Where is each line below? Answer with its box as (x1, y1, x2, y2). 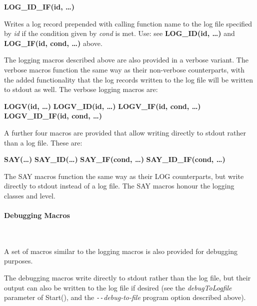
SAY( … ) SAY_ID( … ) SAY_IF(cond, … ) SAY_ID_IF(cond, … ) (4, 154, 225, 164)
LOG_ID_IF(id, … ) (4, 1, 74, 11)
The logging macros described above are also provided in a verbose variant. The (4, 54, 248, 65)
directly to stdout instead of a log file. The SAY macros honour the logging (4, 180, 234, 191)
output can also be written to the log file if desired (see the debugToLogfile (4, 282, 232, 292)
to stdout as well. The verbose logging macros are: (4, 84, 158, 94)
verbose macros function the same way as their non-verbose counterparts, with (4, 64, 244, 74)
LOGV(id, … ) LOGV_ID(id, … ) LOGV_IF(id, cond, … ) (4, 100, 201, 111)
